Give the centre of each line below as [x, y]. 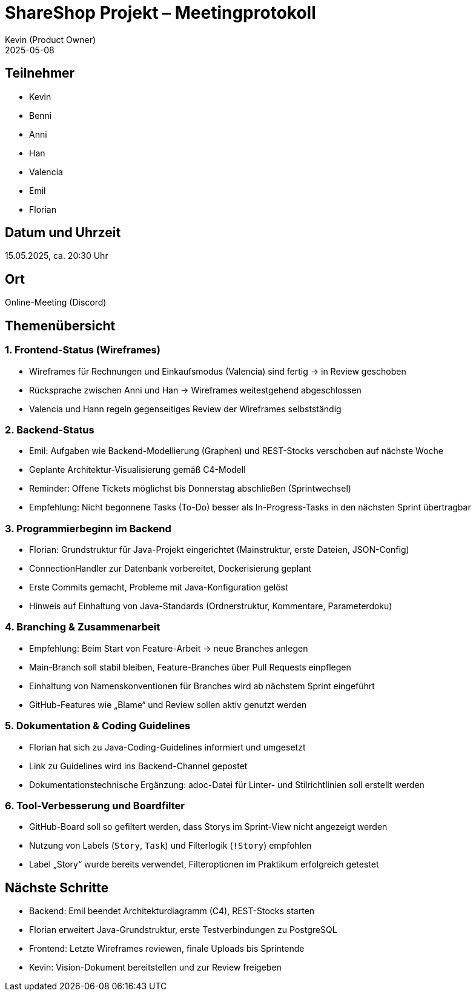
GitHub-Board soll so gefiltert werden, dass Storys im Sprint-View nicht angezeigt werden [208, 827]
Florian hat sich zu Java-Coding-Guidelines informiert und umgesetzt [167, 747]
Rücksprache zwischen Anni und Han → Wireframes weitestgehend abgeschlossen [195, 390]
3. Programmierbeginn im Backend [88, 528]
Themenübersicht [60, 326]
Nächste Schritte [57, 887]
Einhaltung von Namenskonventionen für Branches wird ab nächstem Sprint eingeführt [202, 686]
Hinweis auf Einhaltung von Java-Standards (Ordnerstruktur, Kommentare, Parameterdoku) [211, 606]
